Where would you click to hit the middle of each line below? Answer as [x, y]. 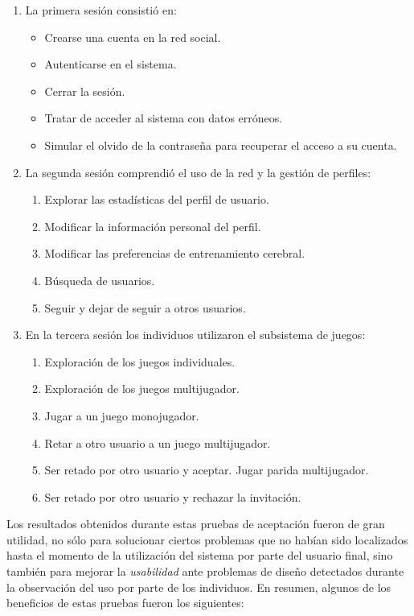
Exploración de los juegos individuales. [140, 361]
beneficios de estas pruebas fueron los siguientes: [125, 603]
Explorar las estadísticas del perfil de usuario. [157, 199]
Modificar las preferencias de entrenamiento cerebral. [175, 253]
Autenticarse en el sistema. [111, 64]
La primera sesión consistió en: [101, 10]
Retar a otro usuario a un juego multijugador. [158, 442]
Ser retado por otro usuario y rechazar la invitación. [173, 496]
